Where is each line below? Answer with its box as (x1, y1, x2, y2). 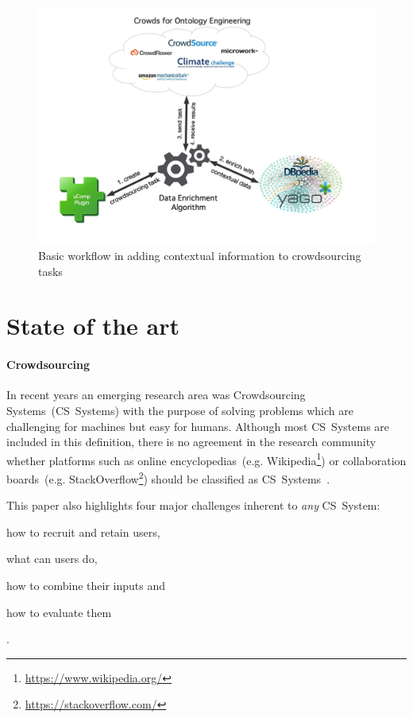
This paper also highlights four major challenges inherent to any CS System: (6, 497, 380, 514)
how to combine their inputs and (6, 576, 166, 593)
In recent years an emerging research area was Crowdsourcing (6, 386, 306, 403)
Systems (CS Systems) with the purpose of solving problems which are (6, 402, 353, 418)
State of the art (6, 309, 180, 342)
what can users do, (6, 550, 98, 567)
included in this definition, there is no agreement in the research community (6, 433, 376, 450)
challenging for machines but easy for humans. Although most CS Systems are (6, 417, 390, 434)
